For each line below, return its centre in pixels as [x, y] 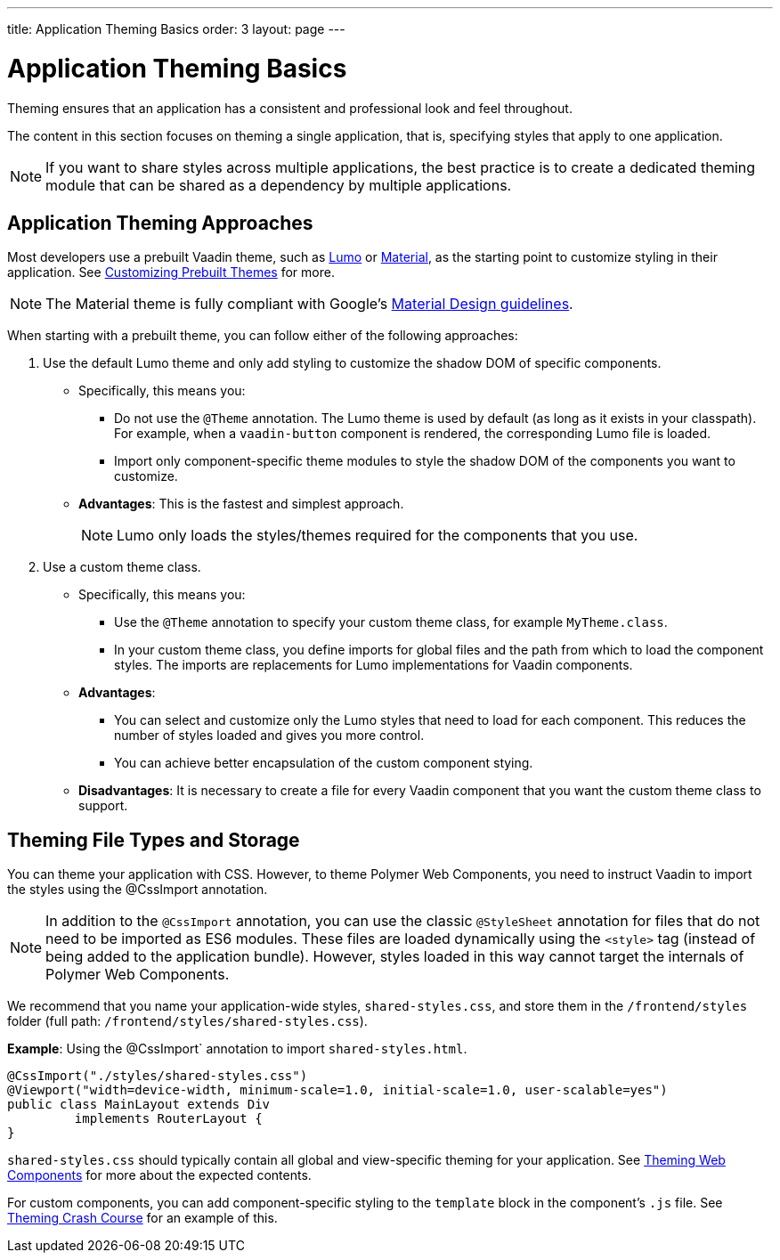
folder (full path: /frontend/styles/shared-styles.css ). [187, 1021]
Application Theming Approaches [160, 223]
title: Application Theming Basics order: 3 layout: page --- [176, 29]
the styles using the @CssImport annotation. [138, 890]
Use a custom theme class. [122, 567]
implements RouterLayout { [168, 1119]
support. [103, 806]
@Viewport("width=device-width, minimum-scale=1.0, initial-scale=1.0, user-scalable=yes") [337, 1090]
